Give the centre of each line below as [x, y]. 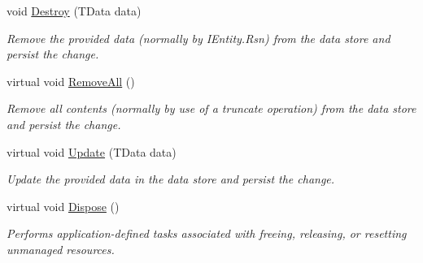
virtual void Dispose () [63, 206]
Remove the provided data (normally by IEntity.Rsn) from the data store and [198, 38]
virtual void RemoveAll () [71, 81]
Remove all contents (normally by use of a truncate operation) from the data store [211, 108]
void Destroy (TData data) [74, 11]
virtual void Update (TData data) [92, 151]
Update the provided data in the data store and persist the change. [171, 179]
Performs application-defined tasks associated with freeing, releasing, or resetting [207, 233]
